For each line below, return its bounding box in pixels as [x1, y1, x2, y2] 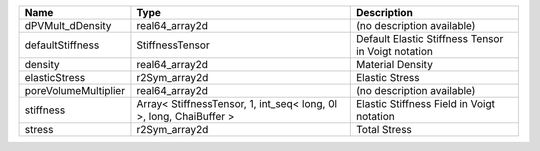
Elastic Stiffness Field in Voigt [355, 97, 495, 110]
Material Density [355, 58, 434, 71]
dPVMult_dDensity [24, 19, 112, 32]
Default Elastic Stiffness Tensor [355, 32, 504, 45]
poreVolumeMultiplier [24, 84, 125, 97]
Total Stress [355, 123, 412, 136]
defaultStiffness [24, 38, 100, 52]
